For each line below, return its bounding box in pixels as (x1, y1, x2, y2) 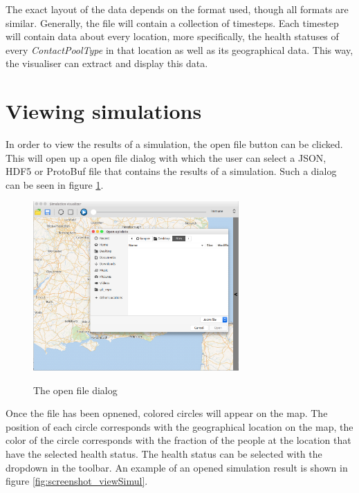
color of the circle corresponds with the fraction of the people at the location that (6, 433, 351, 447)
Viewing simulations (6, 97, 202, 125)
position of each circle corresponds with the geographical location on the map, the (6, 419, 353, 434)
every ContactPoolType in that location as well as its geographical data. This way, (6, 42, 353, 57)
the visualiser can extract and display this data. (6, 56, 208, 71)
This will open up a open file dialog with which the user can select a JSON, (6, 150, 326, 165)
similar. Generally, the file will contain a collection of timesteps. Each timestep (6, 15, 339, 30)
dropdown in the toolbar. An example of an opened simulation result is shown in (6, 460, 348, 474)
